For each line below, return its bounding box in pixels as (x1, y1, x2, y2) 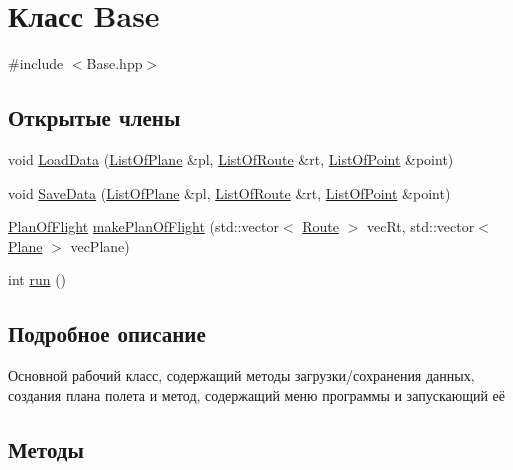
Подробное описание (8, 318, 206, 349)
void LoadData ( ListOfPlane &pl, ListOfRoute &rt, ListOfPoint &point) (8, 148, 454, 169)
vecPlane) (70, 235, 130, 256)
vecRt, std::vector (366, 216, 475, 237)
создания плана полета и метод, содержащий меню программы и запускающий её (8, 384, 506, 405)
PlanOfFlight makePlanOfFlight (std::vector (8, 216, 279, 237)
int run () (8, 269, 67, 290)
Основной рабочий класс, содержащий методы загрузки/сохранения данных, (8, 365, 475, 386)
